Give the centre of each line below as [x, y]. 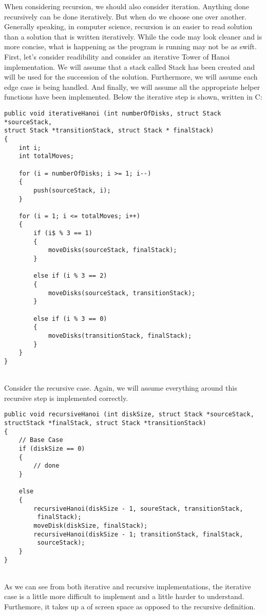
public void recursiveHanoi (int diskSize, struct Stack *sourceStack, [129, 415]
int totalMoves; [46, 156]
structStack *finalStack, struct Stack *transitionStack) [105, 423]
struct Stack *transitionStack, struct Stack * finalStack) [109, 131]
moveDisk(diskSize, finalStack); [91, 525]
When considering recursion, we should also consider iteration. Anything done [127, 6]
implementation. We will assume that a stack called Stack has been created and [129, 66]
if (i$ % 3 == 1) [63, 233]
